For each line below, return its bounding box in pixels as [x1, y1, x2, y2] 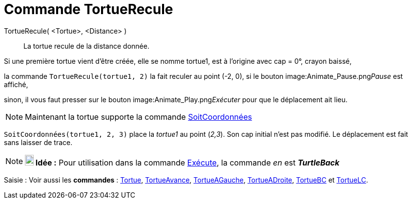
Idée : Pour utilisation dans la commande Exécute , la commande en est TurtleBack [35, 157, 340, 167]
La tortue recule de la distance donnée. [23, 41, 149, 50]
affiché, [4, 80, 28, 89]
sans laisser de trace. [4, 138, 73, 147]
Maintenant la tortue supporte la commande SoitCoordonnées [25, 111, 252, 122]
